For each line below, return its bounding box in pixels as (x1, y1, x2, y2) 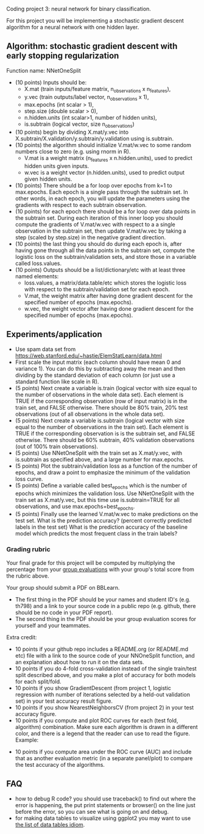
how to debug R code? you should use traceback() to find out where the (15, 795, 196, 802)
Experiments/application (6, 329, 102, 339)
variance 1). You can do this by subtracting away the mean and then (15, 364, 186, 372)
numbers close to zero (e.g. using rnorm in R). (15, 148, 131, 155)
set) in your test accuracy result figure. (15, 697, 113, 705)
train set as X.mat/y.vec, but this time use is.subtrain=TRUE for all (15, 496, 180, 503)
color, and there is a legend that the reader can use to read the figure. (15, 730, 191, 737)
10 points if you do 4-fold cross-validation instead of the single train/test (15, 665, 197, 672)
